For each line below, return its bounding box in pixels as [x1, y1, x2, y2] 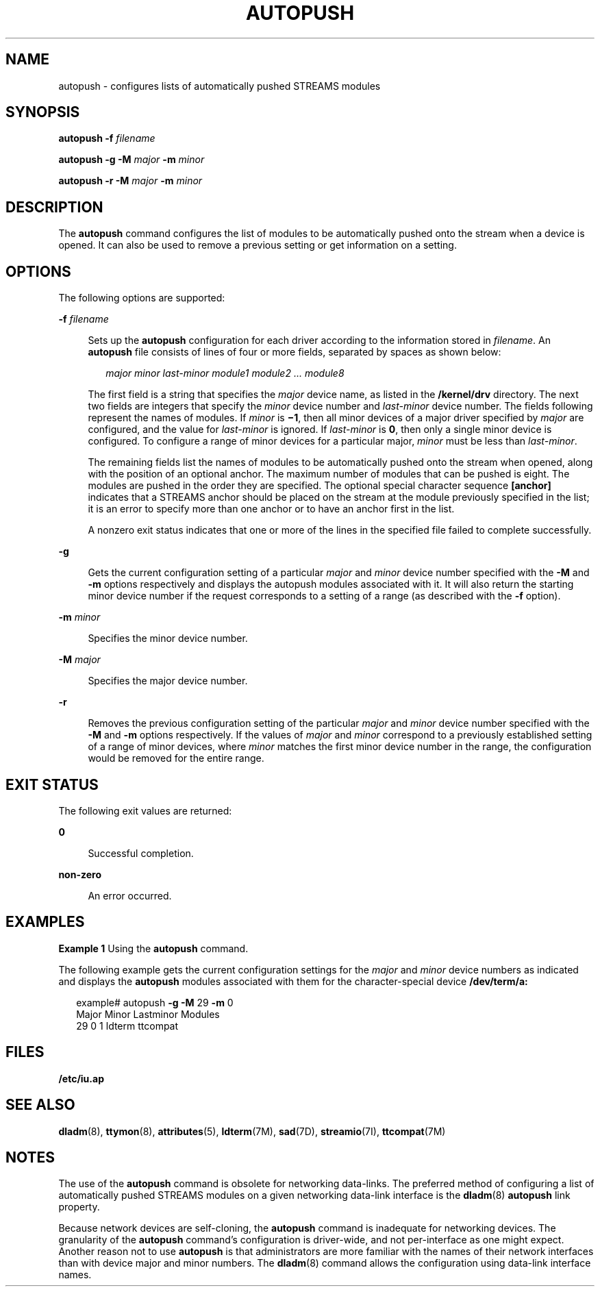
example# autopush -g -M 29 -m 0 [76, 996, 234, 1008]
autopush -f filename [58, 132, 155, 145]
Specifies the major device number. [88, 675, 248, 687]
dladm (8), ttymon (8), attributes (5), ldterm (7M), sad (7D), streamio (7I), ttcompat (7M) [58, 1125, 446, 1137]
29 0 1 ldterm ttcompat [76, 1019, 179, 1032]
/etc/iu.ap [58, 1072, 104, 1084]
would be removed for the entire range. [88, 752, 264, 765]
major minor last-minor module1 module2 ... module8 [105, 367, 345, 380]
